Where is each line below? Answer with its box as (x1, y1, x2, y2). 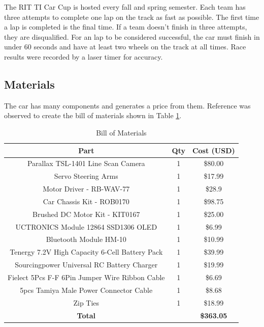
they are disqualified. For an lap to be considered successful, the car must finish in (4, 31, 260, 42)
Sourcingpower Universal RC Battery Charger (15, 259, 158, 270)
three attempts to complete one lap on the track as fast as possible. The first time (4, 11, 259, 22)
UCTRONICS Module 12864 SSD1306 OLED (15, 221, 157, 232)
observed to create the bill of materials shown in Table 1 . (4, 110, 182, 121)
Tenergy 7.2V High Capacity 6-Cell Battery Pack (10, 247, 163, 257)
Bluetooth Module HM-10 (46, 234, 126, 244)
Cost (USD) (192, 145, 235, 155)
